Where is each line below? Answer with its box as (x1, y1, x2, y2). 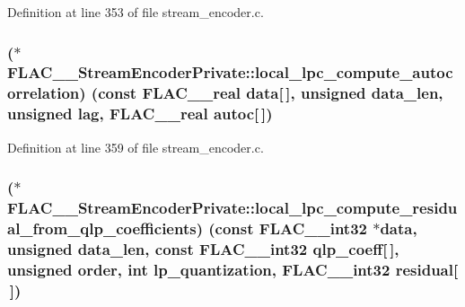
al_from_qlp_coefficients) (7, 216, 203, 239)
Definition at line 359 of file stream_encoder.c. (7, 137, 264, 156)
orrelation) (7, 82, 86, 104)
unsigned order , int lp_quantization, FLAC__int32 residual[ (7, 258, 459, 280)
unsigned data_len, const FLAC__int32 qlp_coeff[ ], (7, 237, 399, 259)
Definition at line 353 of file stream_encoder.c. (7, 3, 264, 21)
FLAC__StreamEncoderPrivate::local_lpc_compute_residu (7, 197, 458, 219)
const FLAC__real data (98, 82, 279, 104)
